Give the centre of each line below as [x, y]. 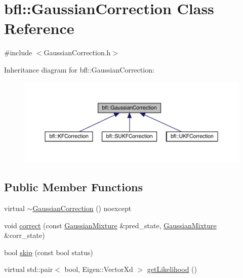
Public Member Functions [73, 187]
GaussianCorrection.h [77, 53]
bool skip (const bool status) [49, 252]
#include [18, 53]
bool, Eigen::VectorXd [99, 269]
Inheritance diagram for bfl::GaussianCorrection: [79, 69]
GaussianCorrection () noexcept [82, 208]
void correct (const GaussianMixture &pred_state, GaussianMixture [110, 225]
